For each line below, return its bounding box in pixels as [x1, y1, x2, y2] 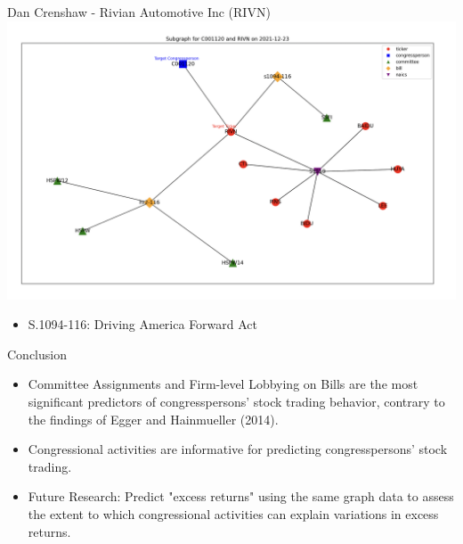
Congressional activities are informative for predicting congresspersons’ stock [28, 440, 448, 458]
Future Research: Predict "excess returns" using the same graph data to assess [28, 487, 454, 506]
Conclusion [7, 344, 67, 363]
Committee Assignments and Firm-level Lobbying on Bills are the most [28, 375, 418, 393]
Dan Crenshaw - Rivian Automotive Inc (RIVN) [7, 3, 271, 21]
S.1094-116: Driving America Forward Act [28, 315, 258, 334]
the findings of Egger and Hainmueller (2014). [28, 409, 279, 428]
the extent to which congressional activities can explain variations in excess [28, 504, 439, 523]
